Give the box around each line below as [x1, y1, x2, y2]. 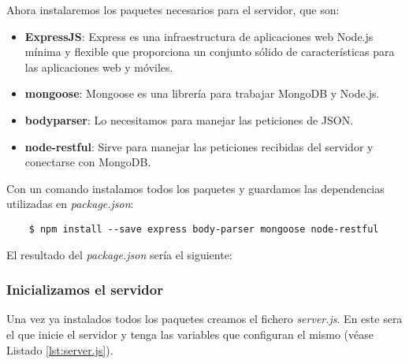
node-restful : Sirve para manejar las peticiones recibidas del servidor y [24, 138, 374, 154]
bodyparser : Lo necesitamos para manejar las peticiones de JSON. [24, 111, 354, 128]
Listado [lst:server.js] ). [6, 341, 113, 358]
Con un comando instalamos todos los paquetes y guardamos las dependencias [6, 180, 385, 196]
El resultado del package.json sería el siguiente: [6, 246, 232, 262]
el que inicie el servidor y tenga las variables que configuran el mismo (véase [6, 326, 374, 342]
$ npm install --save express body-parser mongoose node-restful [28, 223, 379, 235]
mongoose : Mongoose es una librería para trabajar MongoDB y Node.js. [24, 85, 380, 102]
